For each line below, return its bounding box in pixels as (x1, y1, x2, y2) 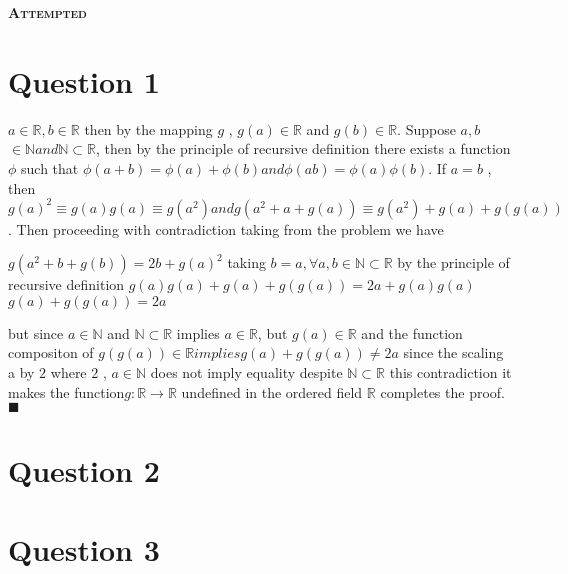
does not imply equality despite (150, 361, 343, 382)
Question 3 (8, 528, 160, 569)
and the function (361, 322, 463, 343)
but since (8, 322, 64, 343)
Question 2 (8, 450, 160, 491)
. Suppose (397, 118, 456, 139)
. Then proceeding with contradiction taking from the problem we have (8, 218, 444, 239)
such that (21, 157, 79, 178)
